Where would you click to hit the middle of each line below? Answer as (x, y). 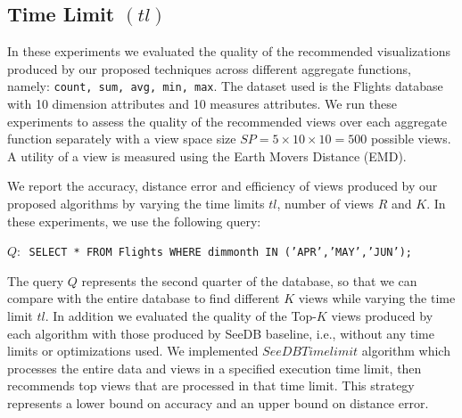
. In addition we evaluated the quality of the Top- (181, 316)
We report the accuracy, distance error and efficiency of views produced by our (223, 186)
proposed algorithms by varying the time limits (136, 204)
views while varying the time (377, 298)
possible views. (411, 139)
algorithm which (406, 351)
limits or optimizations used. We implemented (133, 351)
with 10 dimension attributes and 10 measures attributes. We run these (202, 104)
